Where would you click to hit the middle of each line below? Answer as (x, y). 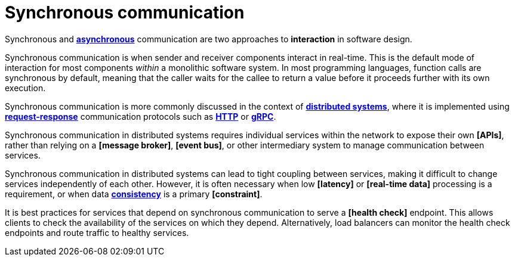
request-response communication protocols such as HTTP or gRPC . (141, 116)
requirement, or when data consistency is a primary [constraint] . (134, 194)
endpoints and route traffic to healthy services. (97, 232)
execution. (25, 88)
